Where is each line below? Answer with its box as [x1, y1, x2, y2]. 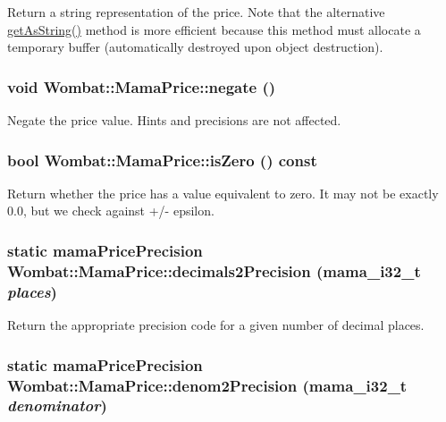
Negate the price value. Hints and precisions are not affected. [7, 111, 341, 129]
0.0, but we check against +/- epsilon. [7, 201, 215, 220]
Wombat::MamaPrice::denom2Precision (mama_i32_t [7, 374, 408, 396]
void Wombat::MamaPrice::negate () [7, 75, 276, 97]
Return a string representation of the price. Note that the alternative [7, 3, 385, 21]
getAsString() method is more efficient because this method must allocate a [7, 20, 421, 38]
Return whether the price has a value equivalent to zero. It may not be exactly [7, 183, 439, 202]
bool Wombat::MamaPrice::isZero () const [7, 148, 317, 171]
